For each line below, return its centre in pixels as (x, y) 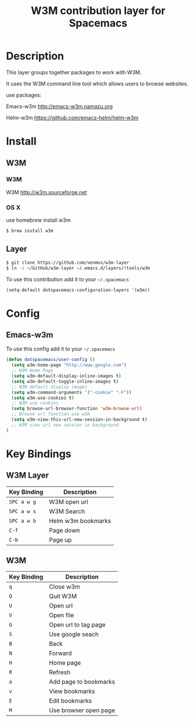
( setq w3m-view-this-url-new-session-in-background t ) (79, 420)
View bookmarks (72, 692)
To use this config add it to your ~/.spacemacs (61, 349)
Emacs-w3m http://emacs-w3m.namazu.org (59, 106)
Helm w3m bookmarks (80, 521)
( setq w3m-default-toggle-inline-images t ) (65, 381)
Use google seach (74, 634)
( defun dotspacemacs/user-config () (51, 360)
